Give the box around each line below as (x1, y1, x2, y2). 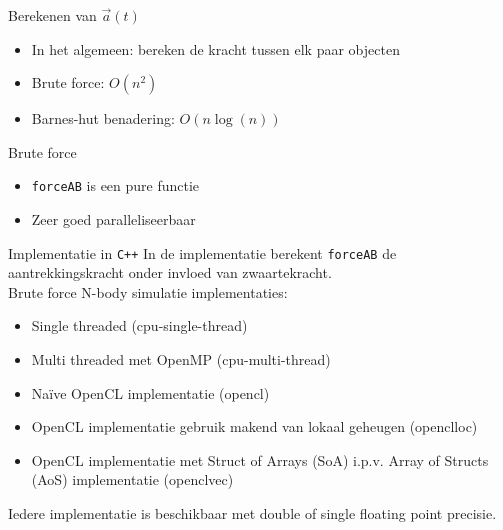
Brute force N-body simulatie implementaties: (8, 281, 288, 302)
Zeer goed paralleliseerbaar (31, 209, 196, 230)
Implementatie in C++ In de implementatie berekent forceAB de (8, 242, 397, 263)
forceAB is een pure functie (31, 175, 200, 196)
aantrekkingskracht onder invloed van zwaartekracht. (8, 262, 332, 283)
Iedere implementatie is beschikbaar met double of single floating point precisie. (8, 503, 497, 524)
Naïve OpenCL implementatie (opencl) (31, 382, 270, 403)
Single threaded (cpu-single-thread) (31, 315, 248, 336)
